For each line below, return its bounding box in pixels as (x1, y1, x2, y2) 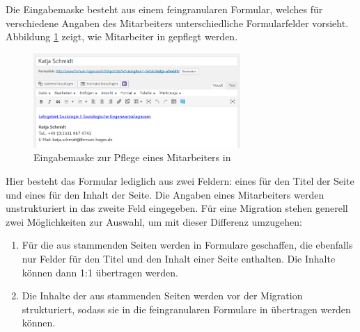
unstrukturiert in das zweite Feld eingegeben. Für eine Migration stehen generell (6, 201, 348, 215)
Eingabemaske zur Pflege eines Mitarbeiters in (33, 150, 231, 165)
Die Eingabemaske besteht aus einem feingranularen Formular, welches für (6, 2, 323, 16)
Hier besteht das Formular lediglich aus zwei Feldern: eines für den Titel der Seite (6, 174, 354, 188)
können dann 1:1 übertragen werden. (22, 265, 178, 279)
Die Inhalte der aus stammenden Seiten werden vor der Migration (22, 288, 303, 303)
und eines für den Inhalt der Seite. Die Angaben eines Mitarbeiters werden (6, 187, 324, 201)
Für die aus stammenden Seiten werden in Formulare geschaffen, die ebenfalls (22, 238, 353, 252)
